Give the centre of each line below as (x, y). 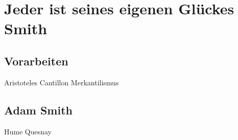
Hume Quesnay (28, 131)
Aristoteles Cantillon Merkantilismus (62, 82)
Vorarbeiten (36, 61)
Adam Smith (38, 110)
